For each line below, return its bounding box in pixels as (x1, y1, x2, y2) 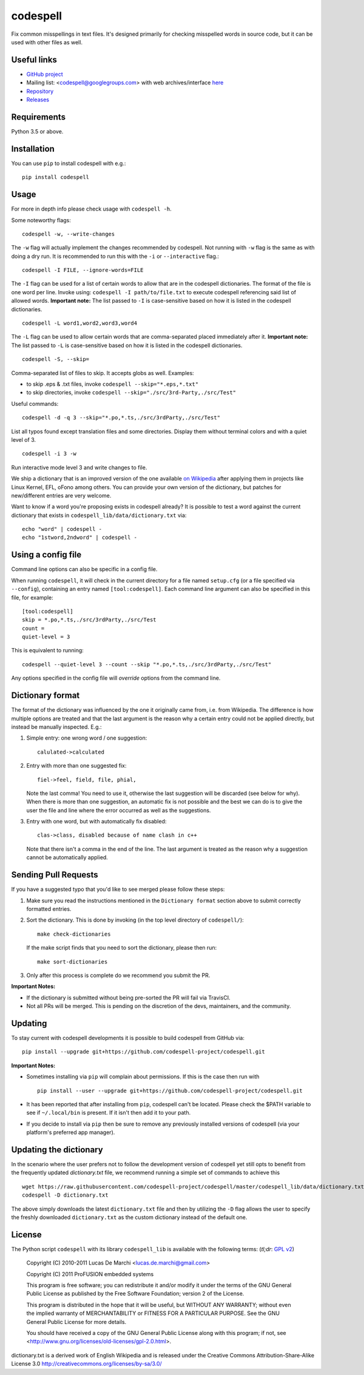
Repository (26, 87, 54, 95)
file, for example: (11, 593, 54, 601)
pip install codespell (22, 174, 90, 181)
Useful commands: (11, 400, 59, 407)
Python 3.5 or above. (11, 127, 64, 135)
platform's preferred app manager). (26, 1129, 115, 1136)
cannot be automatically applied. (26, 854, 109, 861)
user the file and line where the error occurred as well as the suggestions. (26, 806, 211, 814)
